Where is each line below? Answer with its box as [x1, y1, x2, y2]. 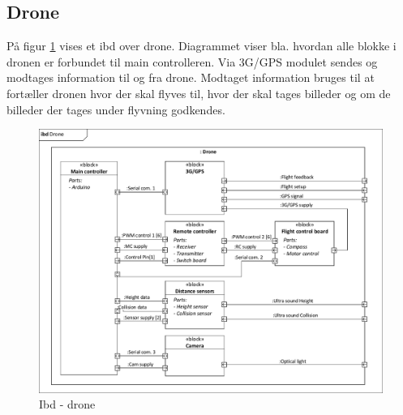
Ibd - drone [39, 396, 96, 413]
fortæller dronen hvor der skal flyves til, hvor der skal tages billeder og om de [6, 84, 391, 101]
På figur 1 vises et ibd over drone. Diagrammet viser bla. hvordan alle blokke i [6, 37, 397, 54]
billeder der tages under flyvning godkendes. [6, 101, 225, 118]
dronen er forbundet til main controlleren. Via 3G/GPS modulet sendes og [6, 53, 378, 70]
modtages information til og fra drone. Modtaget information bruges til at [6, 69, 375, 86]
